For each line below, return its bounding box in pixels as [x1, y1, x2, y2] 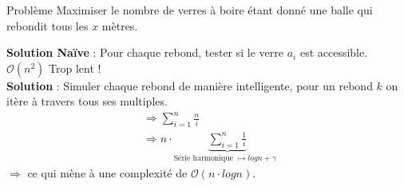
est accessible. [299, 44, 368, 61]
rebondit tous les [6, 17, 89, 34]
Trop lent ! [49, 59, 101, 76]
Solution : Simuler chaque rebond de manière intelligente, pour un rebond [6, 77, 373, 93]
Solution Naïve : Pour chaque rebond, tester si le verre [6, 44, 284, 61]
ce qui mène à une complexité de [27, 165, 188, 181]
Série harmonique [173, 154, 233, 163]
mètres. [101, 17, 138, 34]
